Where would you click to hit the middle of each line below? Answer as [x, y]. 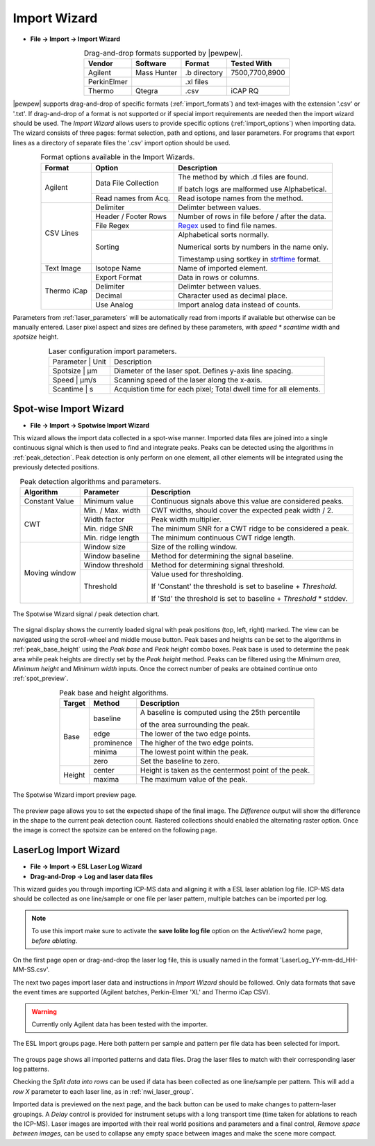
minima [105, 752]
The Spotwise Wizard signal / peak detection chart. [86, 614]
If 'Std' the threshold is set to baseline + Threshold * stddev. [249, 599]
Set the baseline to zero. [180, 761]
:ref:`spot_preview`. [41, 679]
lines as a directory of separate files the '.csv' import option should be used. [122, 143]
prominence [113, 743]
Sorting [107, 247]
